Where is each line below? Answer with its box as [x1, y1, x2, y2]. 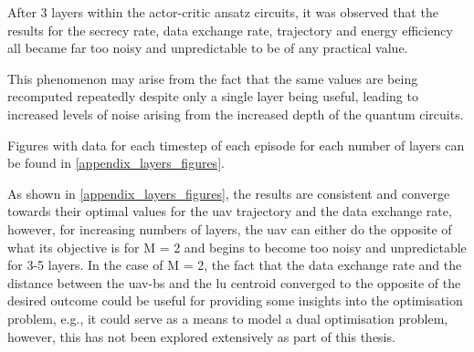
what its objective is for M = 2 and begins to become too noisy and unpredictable [7, 237, 467, 256]
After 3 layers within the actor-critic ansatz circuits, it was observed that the [7, 3, 438, 21]
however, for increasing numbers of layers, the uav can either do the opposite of [7, 219, 452, 238]
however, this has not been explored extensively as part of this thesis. [7, 326, 395, 346]
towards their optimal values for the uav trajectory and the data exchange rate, [7, 202, 452, 221]
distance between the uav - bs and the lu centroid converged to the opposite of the [7, 273, 461, 292]
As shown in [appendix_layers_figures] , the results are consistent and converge [7, 183, 450, 202]
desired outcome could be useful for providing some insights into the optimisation [7, 291, 463, 310]
